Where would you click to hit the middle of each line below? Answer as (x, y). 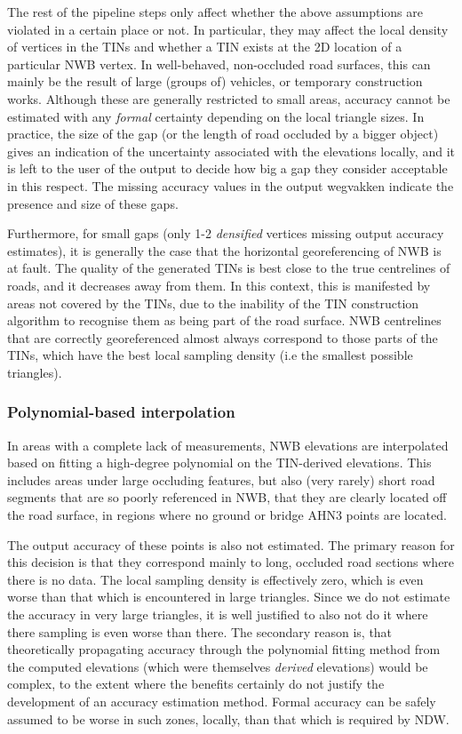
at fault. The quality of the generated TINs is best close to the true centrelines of (229, 268)
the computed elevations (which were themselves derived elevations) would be (218, 666)
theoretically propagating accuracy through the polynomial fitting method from (224, 649)
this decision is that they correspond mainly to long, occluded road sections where (231, 562)
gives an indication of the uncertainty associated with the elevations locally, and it (231, 151)
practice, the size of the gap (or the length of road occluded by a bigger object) (223, 134)
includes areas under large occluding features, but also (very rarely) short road (221, 479)
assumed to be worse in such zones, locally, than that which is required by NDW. (228, 718)
